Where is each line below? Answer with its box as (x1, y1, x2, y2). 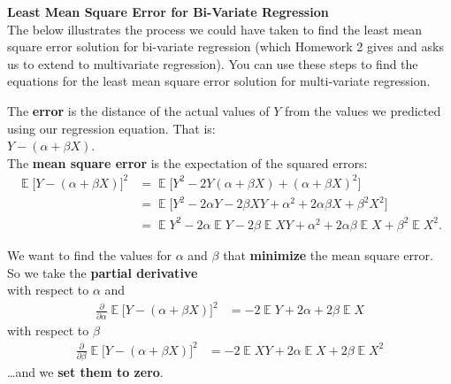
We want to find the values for (7, 245, 172, 264)
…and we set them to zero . (7, 363, 164, 380)
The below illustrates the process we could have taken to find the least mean (7, 19, 423, 38)
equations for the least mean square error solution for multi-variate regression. (7, 72, 431, 90)
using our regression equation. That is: (7, 119, 216, 137)
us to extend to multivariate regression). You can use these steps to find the (7, 54, 418, 73)
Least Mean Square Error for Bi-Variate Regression (7, 3, 329, 20)
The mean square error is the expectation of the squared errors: (7, 153, 368, 172)
